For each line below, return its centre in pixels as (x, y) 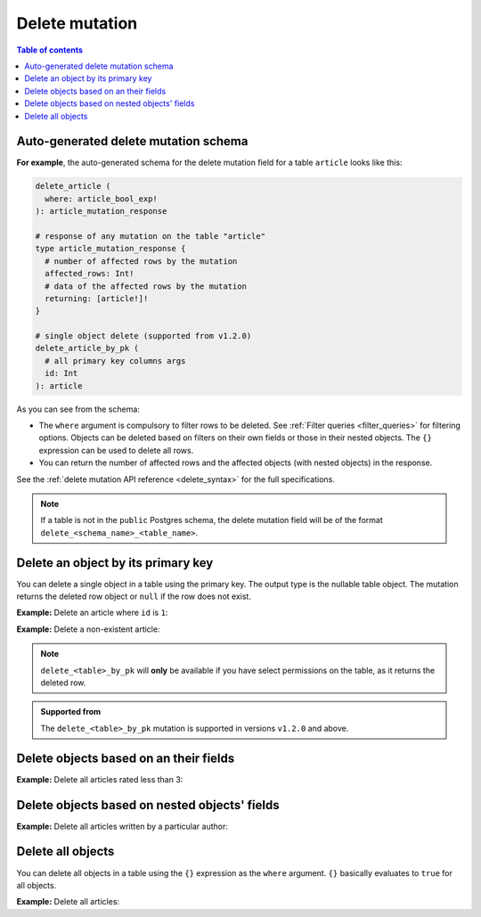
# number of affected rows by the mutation (141, 261)
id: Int (61, 373)
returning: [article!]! (97, 298)
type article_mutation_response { (110, 249)
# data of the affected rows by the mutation (146, 286)
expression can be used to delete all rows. (116, 450)
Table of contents (50, 50)
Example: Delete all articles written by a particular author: (122, 826)
